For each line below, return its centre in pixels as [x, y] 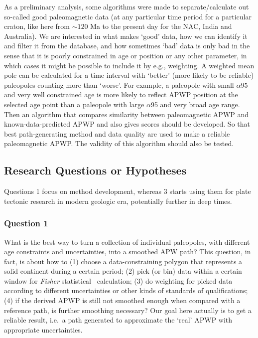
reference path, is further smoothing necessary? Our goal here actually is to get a [128, 310]
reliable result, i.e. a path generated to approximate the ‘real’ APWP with [118, 320]
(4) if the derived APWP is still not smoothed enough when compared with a [122, 300]
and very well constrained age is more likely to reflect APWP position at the [121, 94]
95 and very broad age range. [195, 104]
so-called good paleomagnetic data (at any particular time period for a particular [128, 16]
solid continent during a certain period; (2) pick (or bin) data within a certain [123, 271]
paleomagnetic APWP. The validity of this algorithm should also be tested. [119, 143]
